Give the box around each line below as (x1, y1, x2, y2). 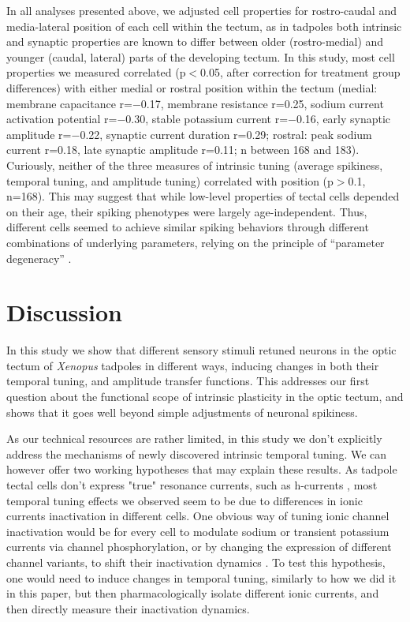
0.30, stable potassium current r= (125, 111, 289, 127)
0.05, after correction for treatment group (200, 64, 401, 81)
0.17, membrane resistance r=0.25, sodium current (140, 95, 384, 111)
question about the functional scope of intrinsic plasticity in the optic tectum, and (6, 388, 404, 404)
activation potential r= (6, 111, 117, 127)
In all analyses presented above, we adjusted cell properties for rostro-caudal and (6, 2, 397, 18)
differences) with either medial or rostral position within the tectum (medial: (6, 79, 378, 96)
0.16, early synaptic (296, 111, 391, 127)
